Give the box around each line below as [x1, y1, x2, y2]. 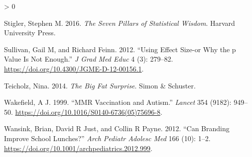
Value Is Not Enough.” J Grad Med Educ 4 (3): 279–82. [4, 54, 173, 64]
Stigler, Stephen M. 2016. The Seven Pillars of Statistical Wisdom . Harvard [4, 17, 235, 28]
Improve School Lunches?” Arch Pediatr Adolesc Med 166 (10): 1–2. [4, 133, 211, 143]
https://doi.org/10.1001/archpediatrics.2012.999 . [4, 143, 152, 153]
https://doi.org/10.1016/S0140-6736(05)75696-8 [15, 106, 160, 117]
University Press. [4, 27, 56, 38]
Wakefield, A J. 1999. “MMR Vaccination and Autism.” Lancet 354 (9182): [4, 97, 232, 107]
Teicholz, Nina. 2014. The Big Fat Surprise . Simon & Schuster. [4, 80, 196, 90]
